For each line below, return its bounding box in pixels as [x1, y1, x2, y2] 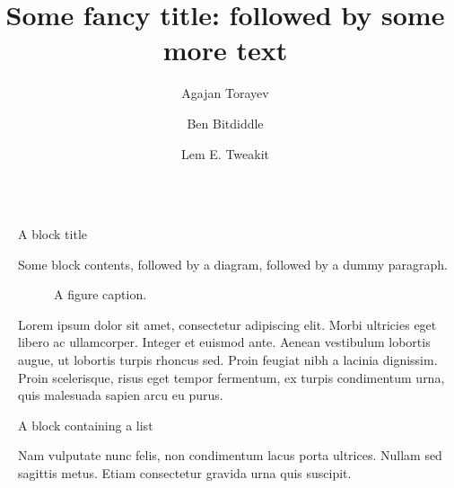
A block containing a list [18, 415, 153, 434]
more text [162, 31, 288, 68]
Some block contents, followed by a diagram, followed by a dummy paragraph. [18, 254, 448, 273]
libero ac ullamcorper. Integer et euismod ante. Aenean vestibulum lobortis [18, 333, 431, 351]
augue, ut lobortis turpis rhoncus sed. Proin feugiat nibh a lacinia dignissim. [18, 350, 438, 369]
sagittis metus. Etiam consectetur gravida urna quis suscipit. [18, 464, 352, 483]
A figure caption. [54, 285, 147, 304]
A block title [18, 225, 87, 244]
